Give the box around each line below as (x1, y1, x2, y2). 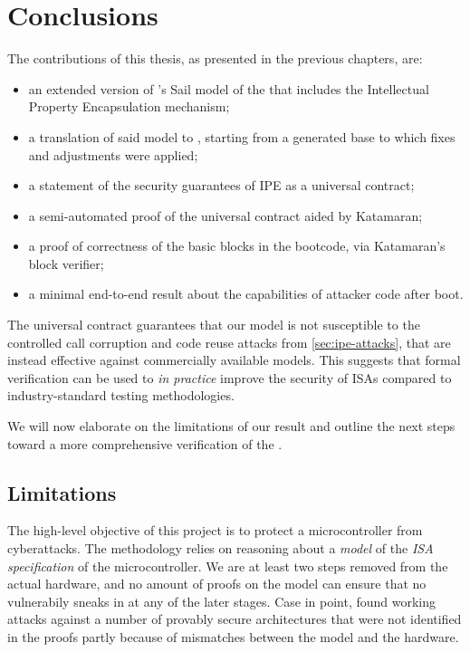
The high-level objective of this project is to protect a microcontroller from (7, 521, 423, 540)
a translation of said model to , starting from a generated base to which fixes (28, 127, 456, 146)
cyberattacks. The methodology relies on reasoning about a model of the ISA (7, 539, 434, 558)
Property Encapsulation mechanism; (28, 97, 230, 116)
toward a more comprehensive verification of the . (7, 434, 283, 453)
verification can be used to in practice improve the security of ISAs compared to (7, 368, 452, 387)
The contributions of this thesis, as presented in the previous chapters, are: (7, 49, 423, 68)
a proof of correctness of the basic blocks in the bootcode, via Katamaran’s (28, 236, 446, 255)
